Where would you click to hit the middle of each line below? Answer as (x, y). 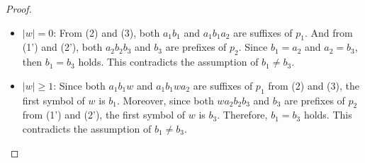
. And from (328, 32)
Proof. (19, 8)
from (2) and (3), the (314, 85)
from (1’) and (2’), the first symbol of (104, 115)
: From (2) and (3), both (107, 32)
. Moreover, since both (165, 100)
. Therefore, (242, 115)
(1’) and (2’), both (62, 47)
